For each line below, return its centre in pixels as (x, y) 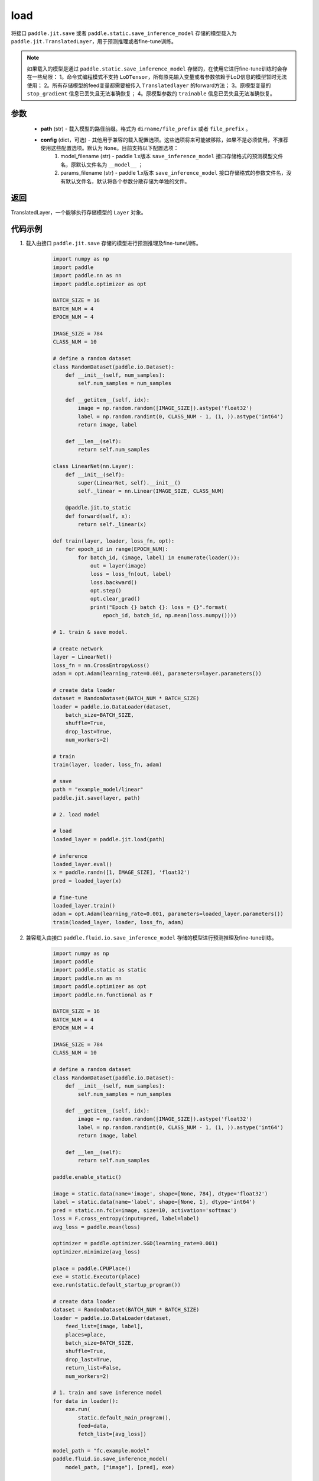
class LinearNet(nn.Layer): (93, 466)
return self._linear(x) (112, 524)
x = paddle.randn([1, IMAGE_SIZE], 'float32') (121, 873)
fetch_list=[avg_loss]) (112, 1434)
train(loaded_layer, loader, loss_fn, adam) (118, 922)
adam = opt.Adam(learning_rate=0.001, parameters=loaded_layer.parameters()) (168, 914)
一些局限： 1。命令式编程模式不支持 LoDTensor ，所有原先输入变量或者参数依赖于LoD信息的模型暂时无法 (159, 77)
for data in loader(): (86, 1401)
